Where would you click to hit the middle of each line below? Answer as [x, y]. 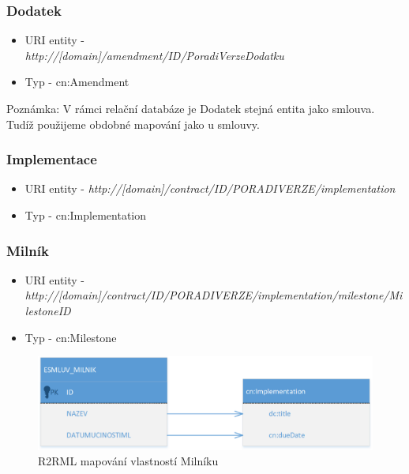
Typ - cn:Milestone [71, 337]
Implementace [52, 159]
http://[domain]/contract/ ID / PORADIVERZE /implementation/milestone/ [207, 295]
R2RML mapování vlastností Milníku [128, 461]
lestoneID [48, 310]
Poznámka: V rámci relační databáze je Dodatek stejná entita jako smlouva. [191, 108]
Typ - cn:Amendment [77, 82]
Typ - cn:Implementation [86, 215]
